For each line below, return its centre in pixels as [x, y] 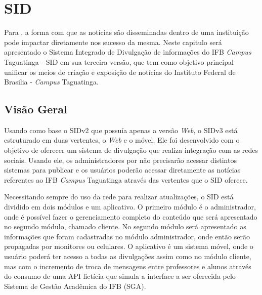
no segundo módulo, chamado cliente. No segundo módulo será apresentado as [125, 226]
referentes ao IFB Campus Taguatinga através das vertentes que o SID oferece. [126, 179]
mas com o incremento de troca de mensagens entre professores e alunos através [128, 266]
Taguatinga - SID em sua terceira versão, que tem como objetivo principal [119, 61]
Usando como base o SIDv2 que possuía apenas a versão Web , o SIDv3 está [121, 130]
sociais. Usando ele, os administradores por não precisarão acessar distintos [120, 160]
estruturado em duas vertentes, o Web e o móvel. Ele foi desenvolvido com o [122, 140]
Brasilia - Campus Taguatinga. [52, 82]
